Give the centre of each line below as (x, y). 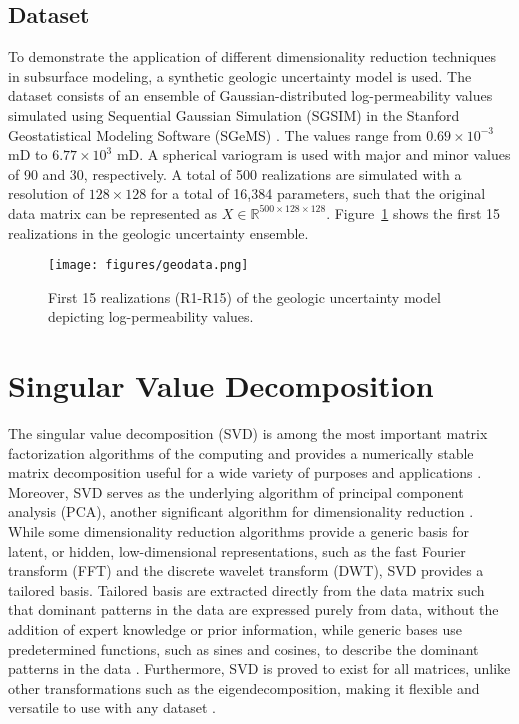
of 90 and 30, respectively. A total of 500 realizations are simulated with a (235, 173)
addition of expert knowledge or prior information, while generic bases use (235, 629)
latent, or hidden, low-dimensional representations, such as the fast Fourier (237, 550)
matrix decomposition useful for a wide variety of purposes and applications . (245, 472)
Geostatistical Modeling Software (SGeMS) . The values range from (215, 134)
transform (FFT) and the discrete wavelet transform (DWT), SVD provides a (246, 570)
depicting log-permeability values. (151, 316)
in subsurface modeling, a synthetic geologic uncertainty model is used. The (240, 75)
